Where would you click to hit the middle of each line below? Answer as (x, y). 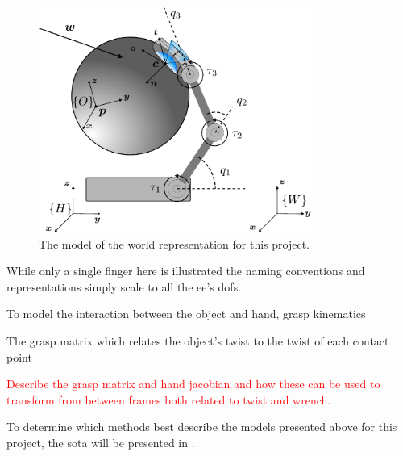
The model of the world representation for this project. (174, 243)
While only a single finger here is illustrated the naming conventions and (186, 271)
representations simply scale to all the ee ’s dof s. (124, 286)
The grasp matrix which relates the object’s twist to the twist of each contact (198, 341)
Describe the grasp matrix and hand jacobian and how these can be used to (193, 384)
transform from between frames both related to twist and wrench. (169, 399)
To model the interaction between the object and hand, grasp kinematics (186, 314)
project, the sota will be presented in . (101, 443)
